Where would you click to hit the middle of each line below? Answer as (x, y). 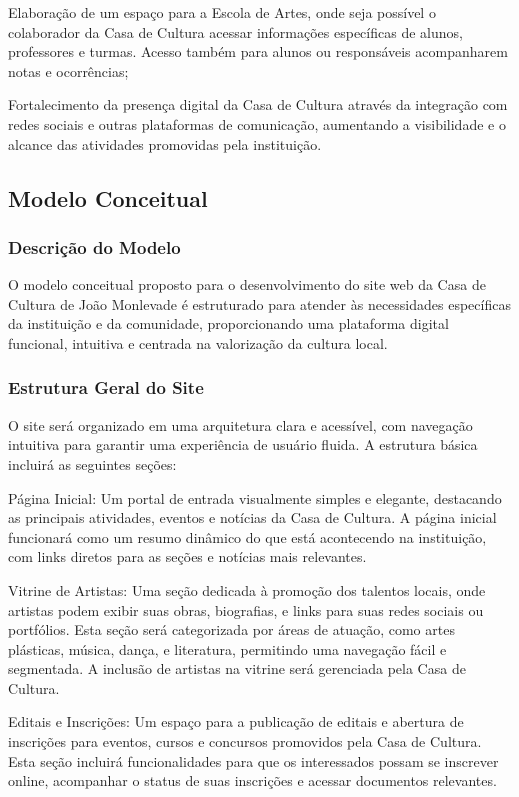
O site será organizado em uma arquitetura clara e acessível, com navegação (240, 424)
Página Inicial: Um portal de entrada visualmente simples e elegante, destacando (255, 497)
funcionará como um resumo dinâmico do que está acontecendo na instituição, (247, 536)
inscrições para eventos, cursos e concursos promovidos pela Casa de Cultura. (245, 741)
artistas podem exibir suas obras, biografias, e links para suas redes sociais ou (246, 609)
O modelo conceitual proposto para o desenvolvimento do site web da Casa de (247, 284)
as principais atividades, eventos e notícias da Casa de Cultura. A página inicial (252, 517)
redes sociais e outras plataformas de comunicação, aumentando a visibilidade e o (257, 123)
